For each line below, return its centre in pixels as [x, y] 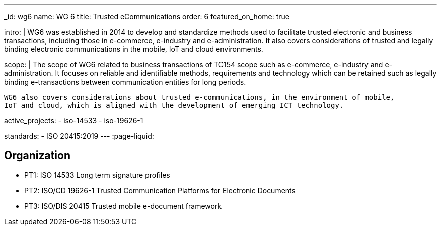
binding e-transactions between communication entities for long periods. [125, 82]
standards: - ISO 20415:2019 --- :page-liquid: [79, 136]
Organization [37, 156]
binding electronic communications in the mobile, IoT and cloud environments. [134, 49]
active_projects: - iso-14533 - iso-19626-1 [74, 121]
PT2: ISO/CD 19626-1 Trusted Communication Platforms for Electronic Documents [160, 190]
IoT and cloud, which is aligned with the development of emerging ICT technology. [174, 105]
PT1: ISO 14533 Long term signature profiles [97, 175]
